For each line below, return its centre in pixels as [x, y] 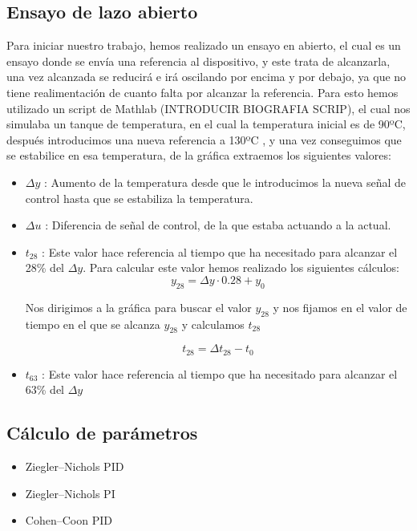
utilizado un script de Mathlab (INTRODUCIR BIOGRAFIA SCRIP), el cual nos [208, 108]
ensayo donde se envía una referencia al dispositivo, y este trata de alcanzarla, [198, 61]
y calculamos [213, 324]
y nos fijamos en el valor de [340, 307]
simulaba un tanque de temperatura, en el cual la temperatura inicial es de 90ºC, [206, 124]
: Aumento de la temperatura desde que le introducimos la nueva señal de [225, 182]
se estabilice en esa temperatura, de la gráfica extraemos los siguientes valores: [199, 155]
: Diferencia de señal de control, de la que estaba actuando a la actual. [218, 225]
